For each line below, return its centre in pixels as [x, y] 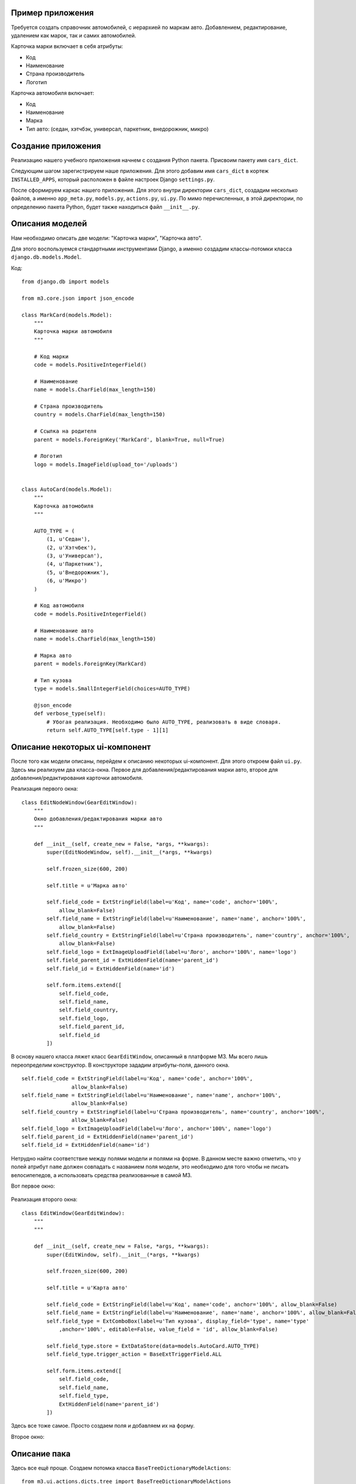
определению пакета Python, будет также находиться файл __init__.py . [105, 207]
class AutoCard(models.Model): [67, 489]
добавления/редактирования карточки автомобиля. [77, 778]
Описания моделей [49, 223]
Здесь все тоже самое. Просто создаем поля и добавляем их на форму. [103, 1426]
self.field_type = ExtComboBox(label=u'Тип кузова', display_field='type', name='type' [178, 1321]
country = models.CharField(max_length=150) [99, 415]
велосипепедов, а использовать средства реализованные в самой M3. [101, 1175]
